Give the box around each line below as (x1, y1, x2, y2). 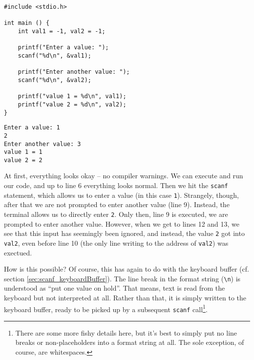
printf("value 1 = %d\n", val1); (18, 93, 127, 100)
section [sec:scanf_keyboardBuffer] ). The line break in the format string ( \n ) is (4, 273, 241, 283)
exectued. (4, 247, 32, 257)
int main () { (4, 20, 50, 27)
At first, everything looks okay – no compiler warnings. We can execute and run (4, 170, 243, 181)
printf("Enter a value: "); (18, 44, 109, 51)
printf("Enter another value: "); (18, 68, 130, 76)
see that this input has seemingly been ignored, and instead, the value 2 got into (4, 228, 245, 238)
